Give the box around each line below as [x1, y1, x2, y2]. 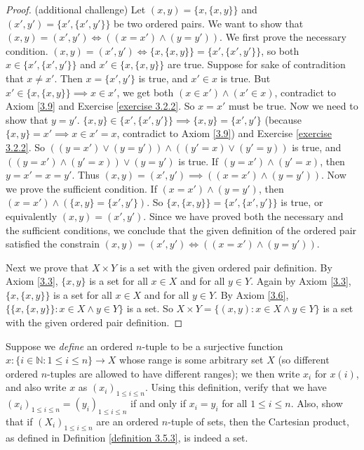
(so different [278, 352, 330, 367]
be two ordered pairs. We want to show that [114, 15, 304, 30]
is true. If [178, 153, 219, 168]
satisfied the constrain [6, 236, 100, 251]
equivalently [6, 208, 58, 223]
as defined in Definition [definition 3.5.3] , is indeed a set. [6, 430, 248, 444]
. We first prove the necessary [220, 30, 346, 44]
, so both [261, 43, 299, 58]
